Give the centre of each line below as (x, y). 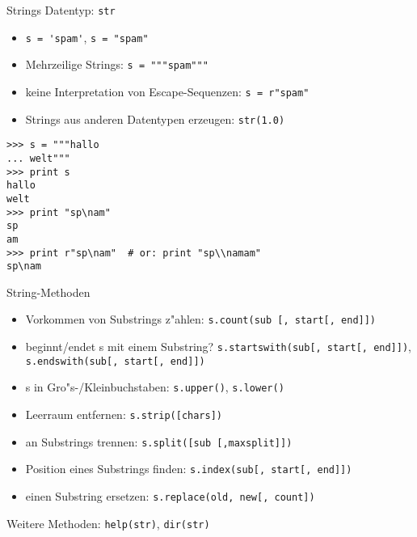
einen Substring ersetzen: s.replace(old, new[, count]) (170, 496)
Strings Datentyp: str (61, 10)
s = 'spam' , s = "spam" (87, 37)
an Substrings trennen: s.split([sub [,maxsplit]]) (159, 441)
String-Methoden (48, 292)
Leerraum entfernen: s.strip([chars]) (124, 414)
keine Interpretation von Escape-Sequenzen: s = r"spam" (167, 91)
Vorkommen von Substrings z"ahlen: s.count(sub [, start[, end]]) (201, 319)
